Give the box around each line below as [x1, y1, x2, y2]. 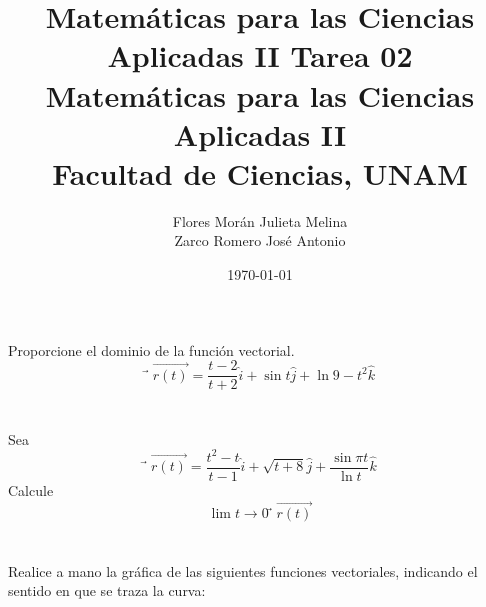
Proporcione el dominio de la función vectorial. [8, 339, 295, 360]
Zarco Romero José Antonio [174, 230, 346, 251]
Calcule [8, 479, 54, 500]
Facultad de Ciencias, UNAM [52, 152, 468, 193]
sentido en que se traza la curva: [8, 580, 206, 601]
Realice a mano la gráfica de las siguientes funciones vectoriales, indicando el [8, 560, 478, 581]
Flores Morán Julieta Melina [172, 210, 348, 231]
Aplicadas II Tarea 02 [107, 35, 413, 76]
